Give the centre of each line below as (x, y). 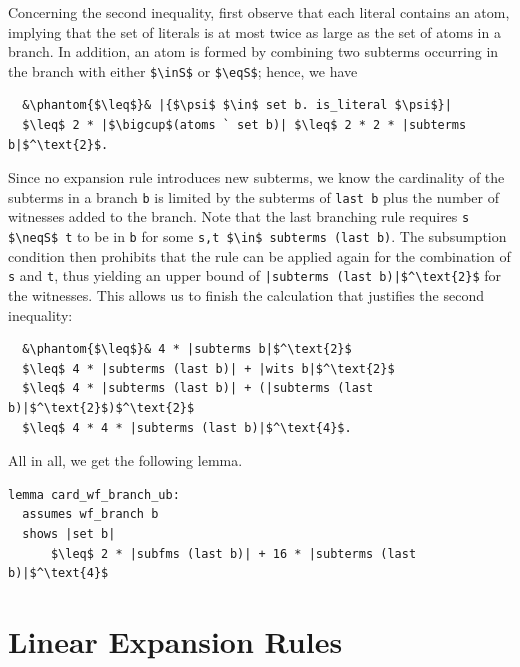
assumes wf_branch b (90, 514)
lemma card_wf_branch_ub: (94, 494)
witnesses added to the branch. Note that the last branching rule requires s (239, 216)
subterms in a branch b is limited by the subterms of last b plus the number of (253, 196)
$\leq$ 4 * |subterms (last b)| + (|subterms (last (198, 388)
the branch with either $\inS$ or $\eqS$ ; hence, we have (183, 70)
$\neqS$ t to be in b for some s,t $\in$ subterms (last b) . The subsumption (257, 236)
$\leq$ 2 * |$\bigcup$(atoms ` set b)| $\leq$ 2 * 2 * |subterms (244, 125)
